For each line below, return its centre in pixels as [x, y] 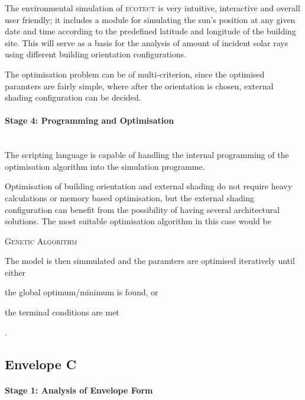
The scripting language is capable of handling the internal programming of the [147, 155]
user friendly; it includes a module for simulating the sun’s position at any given [150, 19]
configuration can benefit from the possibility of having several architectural [142, 209]
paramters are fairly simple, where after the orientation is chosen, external [139, 86]
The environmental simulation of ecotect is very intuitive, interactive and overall [152, 8]
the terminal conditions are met [62, 312]
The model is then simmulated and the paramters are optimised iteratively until [150, 261]
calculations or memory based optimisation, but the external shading [130, 197]
